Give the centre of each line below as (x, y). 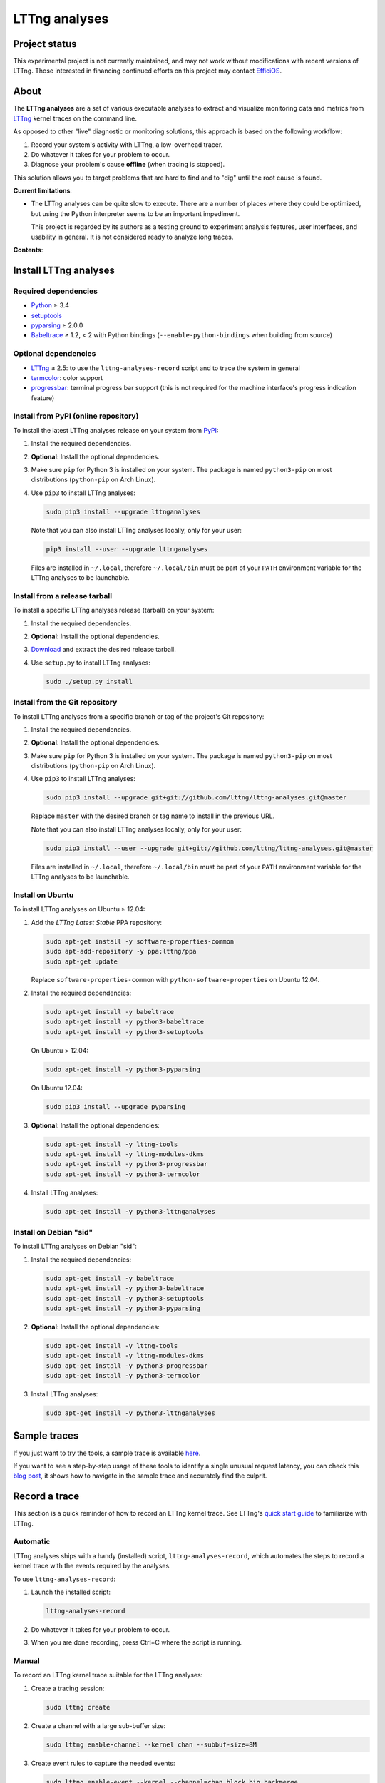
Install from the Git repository (65, 703)
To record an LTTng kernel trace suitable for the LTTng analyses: (108, 1675)
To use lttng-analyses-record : (65, 1579)
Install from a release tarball (63, 596)
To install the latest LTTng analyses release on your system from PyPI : (116, 430)
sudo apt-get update (82, 961)
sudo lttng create (78, 1707)
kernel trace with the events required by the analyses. (92, 1566)
